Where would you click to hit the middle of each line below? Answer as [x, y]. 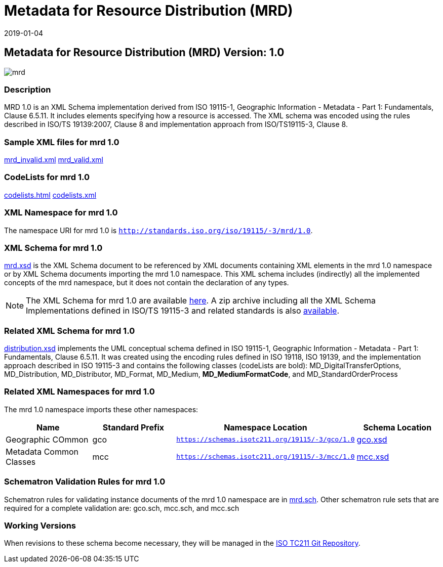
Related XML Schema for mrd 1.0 [70, 331]
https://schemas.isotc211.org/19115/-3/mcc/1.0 [266, 457]
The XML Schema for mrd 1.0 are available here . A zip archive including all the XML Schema [201, 301]
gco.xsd [372, 439]
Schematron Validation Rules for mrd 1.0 [85, 482]
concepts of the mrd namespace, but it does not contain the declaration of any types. [147, 283]
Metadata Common [42, 451]
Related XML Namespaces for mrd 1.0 [79, 392]
